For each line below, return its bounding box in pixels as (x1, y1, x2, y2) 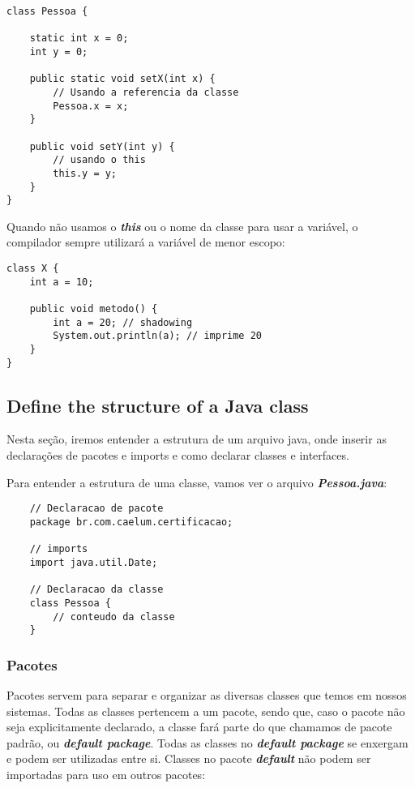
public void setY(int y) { (29, 140, 175, 152)
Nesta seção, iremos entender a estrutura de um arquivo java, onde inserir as (6, 430, 387, 448)
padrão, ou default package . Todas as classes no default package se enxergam (6, 734, 409, 751)
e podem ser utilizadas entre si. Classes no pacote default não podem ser (6, 750, 371, 767)
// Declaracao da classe (29, 584, 164, 596)
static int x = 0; (29, 32, 129, 45)
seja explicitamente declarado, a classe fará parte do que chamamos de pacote (6, 718, 392, 735)
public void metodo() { (29, 303, 158, 315)
